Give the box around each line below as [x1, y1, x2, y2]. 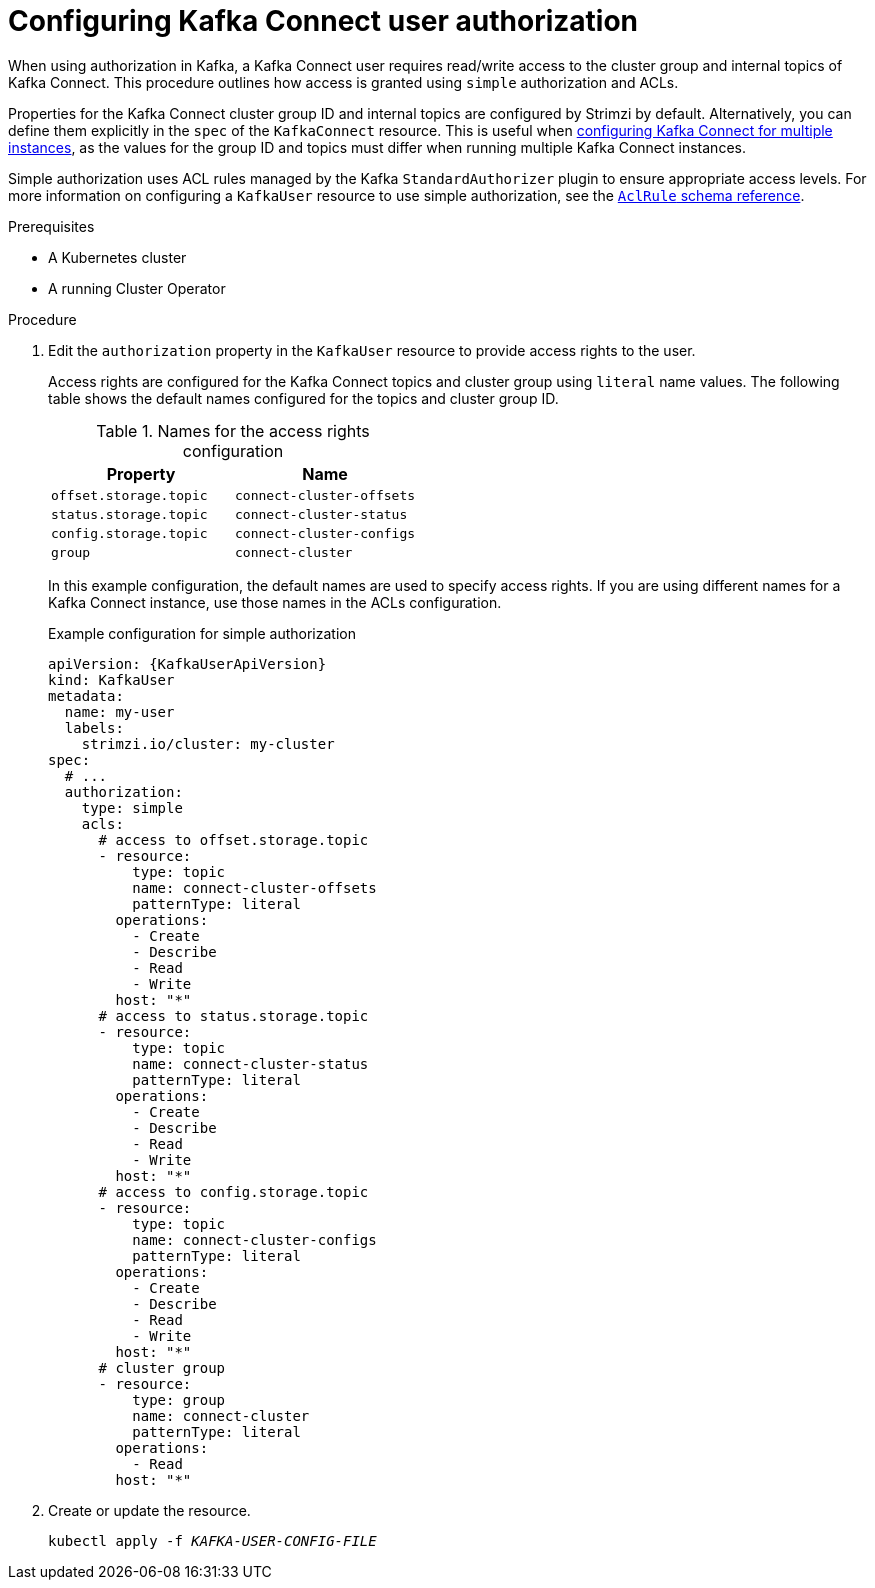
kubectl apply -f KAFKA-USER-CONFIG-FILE [48, 1532, 377, 1549]
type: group [132, 1391, 226, 1408]
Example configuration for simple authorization [48, 624, 356, 642]
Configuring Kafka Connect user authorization [8, 4, 639, 38]
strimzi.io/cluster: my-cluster [81, 735, 335, 752]
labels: [64, 719, 124, 736]
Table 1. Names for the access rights [96, 420, 370, 441]
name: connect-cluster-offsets [132, 879, 377, 896]
